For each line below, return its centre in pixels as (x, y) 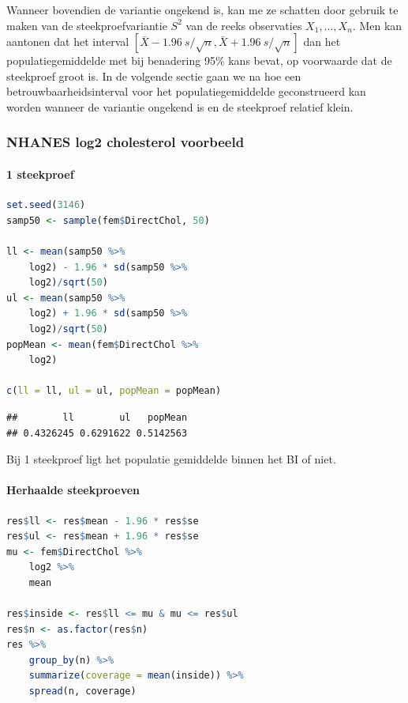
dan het (322, 42)
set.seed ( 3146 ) (46, 205)
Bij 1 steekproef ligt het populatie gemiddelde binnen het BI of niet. (171, 459)
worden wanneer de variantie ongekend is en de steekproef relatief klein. (180, 106)
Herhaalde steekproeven (73, 490)
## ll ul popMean (97, 417)
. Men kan (377, 25)
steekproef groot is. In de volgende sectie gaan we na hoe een (154, 76)
